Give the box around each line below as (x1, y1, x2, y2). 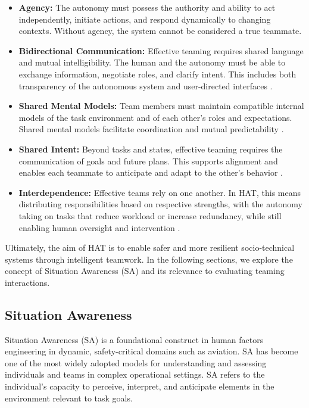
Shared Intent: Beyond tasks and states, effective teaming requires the (18, 142, 283, 155)
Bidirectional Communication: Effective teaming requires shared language (18, 44, 304, 57)
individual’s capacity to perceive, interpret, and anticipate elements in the (5, 380, 274, 393)
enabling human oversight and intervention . (18, 221, 180, 233)
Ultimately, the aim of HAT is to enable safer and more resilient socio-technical (5, 241, 295, 254)
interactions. (5, 276, 50, 288)
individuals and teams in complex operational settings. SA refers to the (5, 368, 265, 381)
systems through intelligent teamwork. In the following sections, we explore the (5, 253, 293, 265)
